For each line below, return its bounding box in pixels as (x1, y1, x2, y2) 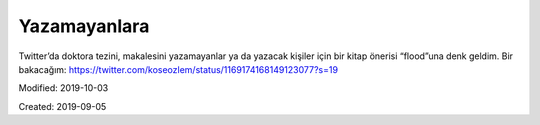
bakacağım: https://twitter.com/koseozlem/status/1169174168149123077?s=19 (18, 63, 339, 75)
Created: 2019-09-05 (18, 100, 107, 112)
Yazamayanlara (18, 15, 150, 37)
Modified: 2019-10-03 (18, 82, 109, 94)
